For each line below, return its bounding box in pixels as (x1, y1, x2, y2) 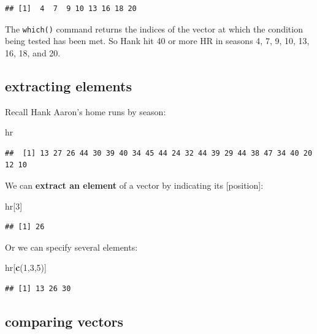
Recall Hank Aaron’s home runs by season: (5, 105, 166, 118)
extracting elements (5, 76, 132, 95)
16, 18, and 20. (5, 46, 61, 59)
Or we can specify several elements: (5, 240, 138, 253)
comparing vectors (5, 311, 124, 330)
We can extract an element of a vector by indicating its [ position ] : (5, 179, 264, 192)
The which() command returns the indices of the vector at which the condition (5, 22, 303, 35)
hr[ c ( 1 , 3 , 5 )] (5, 261, 47, 274)
